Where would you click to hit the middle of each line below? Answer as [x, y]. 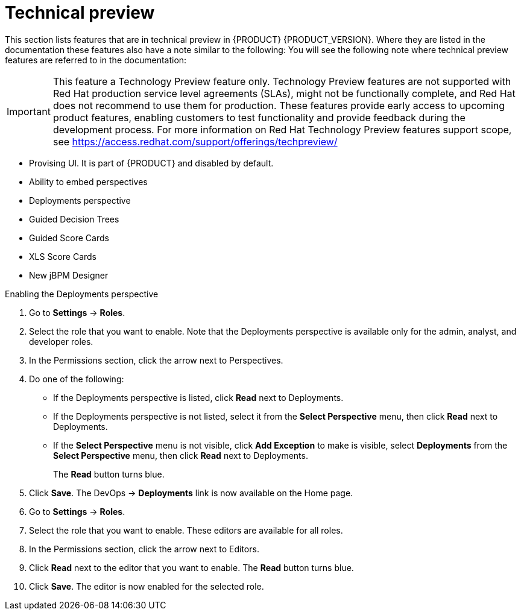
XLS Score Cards [63, 256]
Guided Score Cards [69, 238]
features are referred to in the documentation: [96, 60]
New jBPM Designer [69, 275]
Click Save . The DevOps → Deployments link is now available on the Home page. [191, 493]
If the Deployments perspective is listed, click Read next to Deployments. [198, 397]
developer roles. [61, 341]
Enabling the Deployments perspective [82, 294]
